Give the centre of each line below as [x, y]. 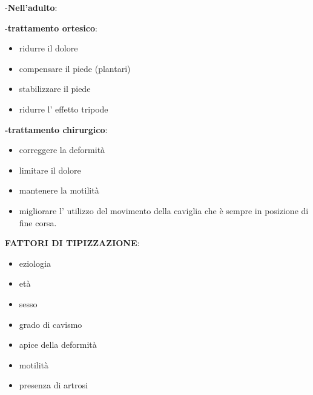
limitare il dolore [50, 170]
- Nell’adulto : [31, 7]
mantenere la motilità [59, 190]
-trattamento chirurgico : [56, 129]
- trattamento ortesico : [51, 28]
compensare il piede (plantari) [75, 68]
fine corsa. [38, 222]
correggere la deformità [62, 150]
